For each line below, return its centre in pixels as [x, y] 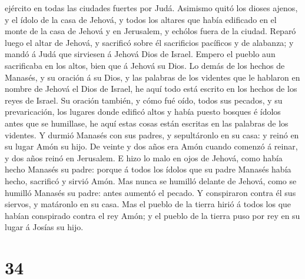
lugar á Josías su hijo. [44, 227]
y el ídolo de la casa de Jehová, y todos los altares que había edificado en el [141, 19]
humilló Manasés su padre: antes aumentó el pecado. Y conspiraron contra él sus [150, 192]
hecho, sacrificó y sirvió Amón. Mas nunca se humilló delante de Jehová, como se [151, 180]
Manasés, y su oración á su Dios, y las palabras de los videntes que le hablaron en [152, 77]
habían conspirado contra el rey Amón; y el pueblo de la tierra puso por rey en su [152, 215]
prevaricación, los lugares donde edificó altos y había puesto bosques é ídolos [143, 112]
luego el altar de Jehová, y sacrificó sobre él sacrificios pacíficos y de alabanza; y [149, 42]
